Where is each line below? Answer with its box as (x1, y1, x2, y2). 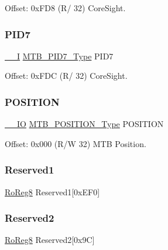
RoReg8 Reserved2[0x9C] (5, 234, 95, 246)
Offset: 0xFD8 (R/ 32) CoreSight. (5, 2, 126, 14)
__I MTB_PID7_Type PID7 (5, 49, 114, 62)
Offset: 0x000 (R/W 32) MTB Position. (5, 137, 146, 149)
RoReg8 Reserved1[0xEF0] (5, 185, 100, 198)
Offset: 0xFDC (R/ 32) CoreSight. (5, 69, 128, 82)
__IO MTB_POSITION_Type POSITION (5, 118, 164, 130)
